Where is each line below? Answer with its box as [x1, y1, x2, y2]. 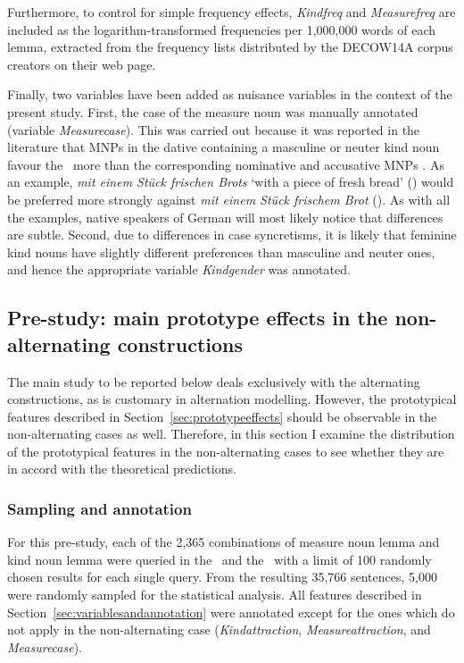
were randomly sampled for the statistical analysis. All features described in [7, 585, 422, 604]
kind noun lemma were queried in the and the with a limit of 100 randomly [7, 550, 432, 568]
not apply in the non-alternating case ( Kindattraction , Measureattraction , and [7, 620, 431, 639]
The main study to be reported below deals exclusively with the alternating [7, 372, 420, 390]
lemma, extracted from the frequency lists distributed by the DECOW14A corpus [7, 38, 453, 56]
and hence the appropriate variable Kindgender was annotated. [7, 260, 351, 279]
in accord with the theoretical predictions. [7, 459, 236, 478]
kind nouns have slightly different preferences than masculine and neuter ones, [7, 242, 435, 261]
